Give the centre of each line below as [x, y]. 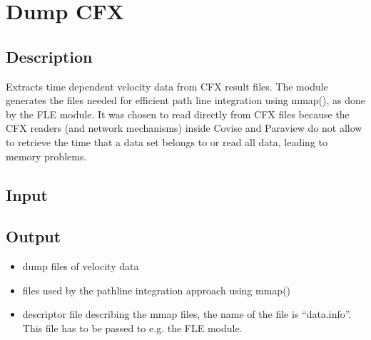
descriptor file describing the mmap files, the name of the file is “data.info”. [187, 314]
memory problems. [46, 156]
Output [34, 236]
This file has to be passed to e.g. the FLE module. [132, 328]
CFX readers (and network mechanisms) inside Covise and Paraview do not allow [184, 128]
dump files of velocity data [81, 266]
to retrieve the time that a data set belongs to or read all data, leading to [167, 141]
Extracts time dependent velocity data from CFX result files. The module [167, 86]
